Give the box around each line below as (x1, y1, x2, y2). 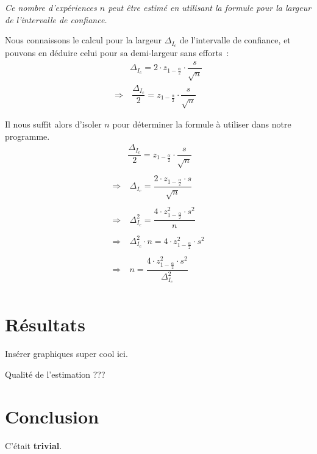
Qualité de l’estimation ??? (5, 367, 105, 380)
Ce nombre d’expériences (5, 1, 97, 13)
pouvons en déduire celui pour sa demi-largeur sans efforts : (5, 46, 229, 59)
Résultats (5, 312, 85, 337)
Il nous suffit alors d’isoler (5, 118, 102, 131)
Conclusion (5, 403, 99, 428)
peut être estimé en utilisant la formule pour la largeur (108, 1, 312, 13)
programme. (5, 129, 50, 142)
